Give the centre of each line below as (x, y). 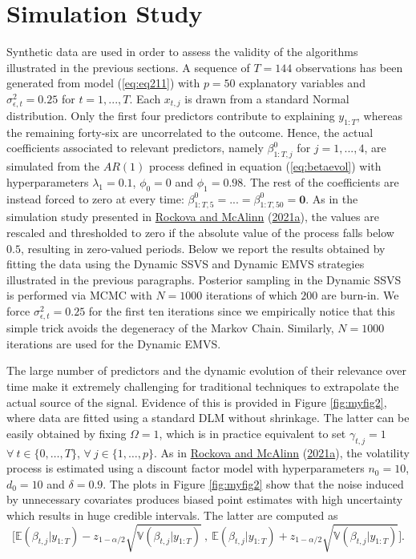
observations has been (349, 67)
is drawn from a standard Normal (267, 98)
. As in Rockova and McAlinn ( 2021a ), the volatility (282, 452)
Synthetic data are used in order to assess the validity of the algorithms (182, 52)
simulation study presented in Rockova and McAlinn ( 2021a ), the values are (193, 217)
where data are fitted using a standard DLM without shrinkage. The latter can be (208, 418)
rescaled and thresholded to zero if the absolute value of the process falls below (200, 233)
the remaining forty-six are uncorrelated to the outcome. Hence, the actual (190, 132)
